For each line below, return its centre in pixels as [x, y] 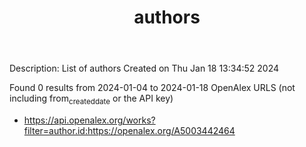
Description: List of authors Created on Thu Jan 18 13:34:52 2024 [144, 68]
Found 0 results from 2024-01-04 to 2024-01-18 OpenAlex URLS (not [152, 88]
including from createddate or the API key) [91, 99]
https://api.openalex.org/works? [89, 120]
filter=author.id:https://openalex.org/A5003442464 [129, 130]
